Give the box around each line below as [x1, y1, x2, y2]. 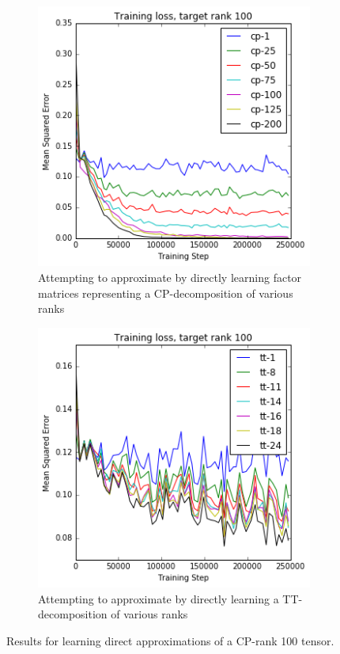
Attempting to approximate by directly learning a [38, 590, 279, 606]
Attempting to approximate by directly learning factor [38, 269, 302, 285]
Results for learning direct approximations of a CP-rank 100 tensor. [6, 632, 334, 648]
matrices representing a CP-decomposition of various [38, 284, 293, 301]
